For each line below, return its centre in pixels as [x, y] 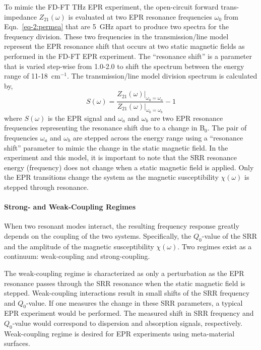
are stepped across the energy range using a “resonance [158, 137]
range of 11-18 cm [32, 76]
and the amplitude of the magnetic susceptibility [79, 246]
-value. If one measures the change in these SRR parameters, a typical [135, 302]
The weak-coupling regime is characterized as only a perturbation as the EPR [124, 273]
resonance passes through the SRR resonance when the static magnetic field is [125, 283]
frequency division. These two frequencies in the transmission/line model [116, 36]
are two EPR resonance [187, 118]
